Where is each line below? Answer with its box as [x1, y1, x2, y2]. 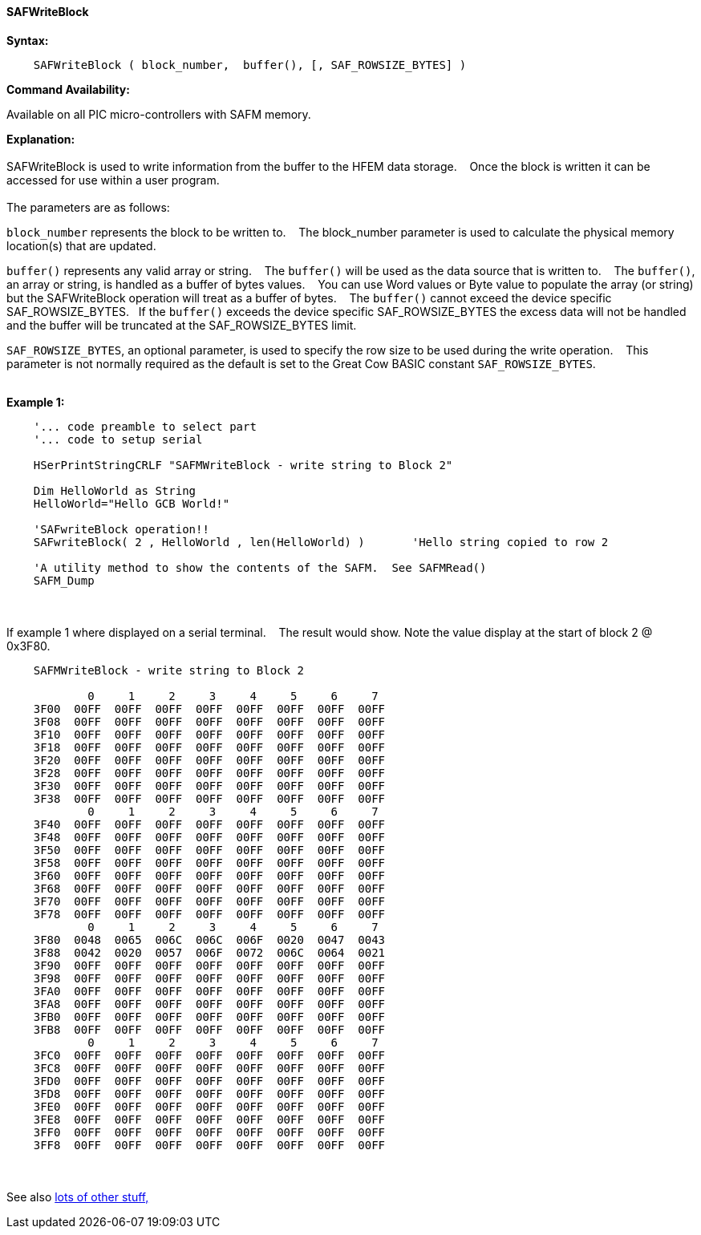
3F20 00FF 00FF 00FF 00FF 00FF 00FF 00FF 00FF [33, 753, 386, 767]
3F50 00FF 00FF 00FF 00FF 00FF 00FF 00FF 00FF [33, 843, 386, 856]
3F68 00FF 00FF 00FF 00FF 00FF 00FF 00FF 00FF [33, 881, 386, 895]
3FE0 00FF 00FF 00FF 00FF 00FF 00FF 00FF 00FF [33, 1099, 386, 1113]
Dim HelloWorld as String [33, 484, 197, 497]
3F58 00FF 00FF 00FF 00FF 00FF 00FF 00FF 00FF [33, 856, 386, 869]
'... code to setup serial [33, 432, 203, 446]
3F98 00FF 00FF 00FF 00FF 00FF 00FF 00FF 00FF [33, 971, 386, 985]
